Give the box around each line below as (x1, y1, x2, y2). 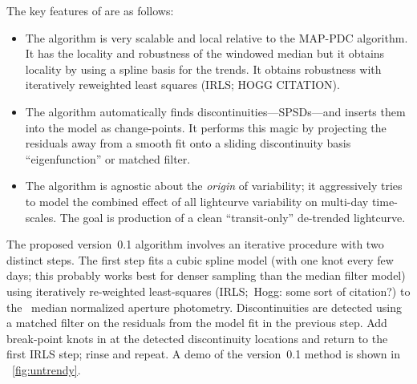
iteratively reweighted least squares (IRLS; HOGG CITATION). (25, 76, 340, 93)
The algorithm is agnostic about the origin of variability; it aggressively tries (25, 177, 403, 194)
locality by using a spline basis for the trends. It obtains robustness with (25, 60, 382, 77)
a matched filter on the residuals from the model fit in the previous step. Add (6, 314, 387, 331)
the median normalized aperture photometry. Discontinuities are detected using (6, 298, 402, 315)
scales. (25, 208, 57, 225)
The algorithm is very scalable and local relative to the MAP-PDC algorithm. (25, 29, 408, 46)
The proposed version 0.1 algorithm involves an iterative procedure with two (6, 236, 384, 253)
